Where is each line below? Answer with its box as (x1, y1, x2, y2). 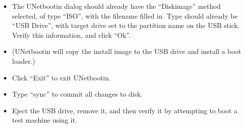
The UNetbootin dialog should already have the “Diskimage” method (12, 1, 221, 11)
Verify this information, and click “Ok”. (12, 29, 131, 40)
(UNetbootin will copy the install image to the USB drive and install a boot (12, 46, 242, 56)
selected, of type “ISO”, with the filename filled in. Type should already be (12, 10, 238, 21)
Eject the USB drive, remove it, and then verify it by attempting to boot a (12, 105, 238, 115)
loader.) (12, 55, 35, 66)
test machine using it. (12, 115, 77, 125)
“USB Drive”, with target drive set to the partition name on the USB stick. (12, 20, 240, 30)
